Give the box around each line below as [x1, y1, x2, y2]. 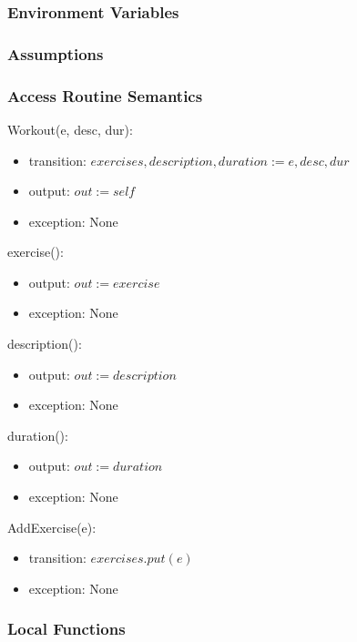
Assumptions [7, 42, 104, 65]
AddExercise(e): [7, 517, 97, 536]
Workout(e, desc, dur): [7, 119, 133, 138]
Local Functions [7, 617, 126, 640]
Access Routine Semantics [7, 84, 203, 107]
